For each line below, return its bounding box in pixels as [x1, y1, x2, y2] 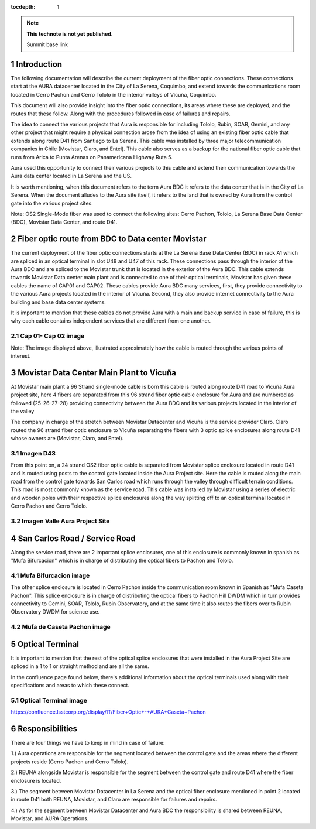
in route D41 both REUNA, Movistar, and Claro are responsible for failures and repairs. [11, 796, 217, 803]
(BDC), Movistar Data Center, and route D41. [11, 218, 118, 225]
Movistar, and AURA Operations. [11, 815, 89, 822]
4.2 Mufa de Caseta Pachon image [11, 623, 111, 631]
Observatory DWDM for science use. [11, 608, 100, 615]
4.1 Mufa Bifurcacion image [11, 571, 90, 580]
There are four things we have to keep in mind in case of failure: [11, 739, 165, 746]
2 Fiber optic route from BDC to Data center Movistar [11, 234, 207, 244]
